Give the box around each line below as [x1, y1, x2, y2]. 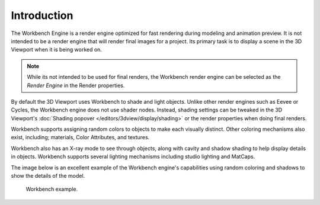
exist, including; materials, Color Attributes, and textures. [11, 134, 150, 141]
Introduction [11, 9, 73, 22]
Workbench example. [25, 185, 78, 193]
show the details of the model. [11, 172, 85, 180]
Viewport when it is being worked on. [11, 46, 102, 53]
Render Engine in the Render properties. [27, 82, 125, 89]
